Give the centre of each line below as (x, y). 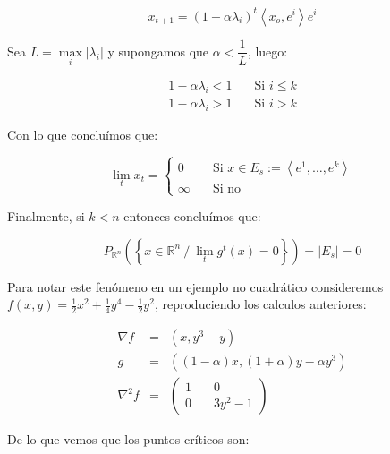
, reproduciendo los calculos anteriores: (260, 304)
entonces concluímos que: (192, 216)
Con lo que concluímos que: (83, 134)
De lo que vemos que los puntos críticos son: (128, 439)
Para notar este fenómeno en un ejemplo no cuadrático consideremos (195, 286)
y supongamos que (158, 51)
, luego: (267, 51)
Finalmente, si (46, 216)
